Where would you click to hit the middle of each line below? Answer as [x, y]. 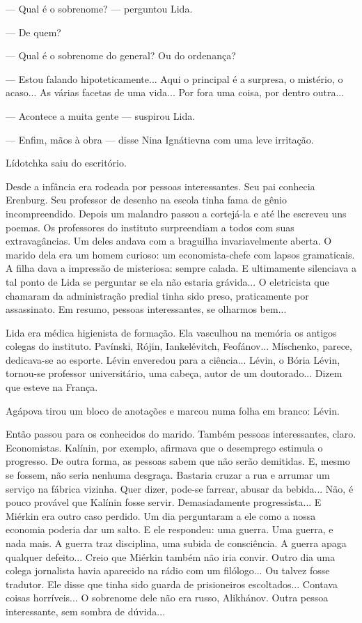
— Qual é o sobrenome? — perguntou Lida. [99, 8]
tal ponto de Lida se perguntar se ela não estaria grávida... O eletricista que [167, 281]
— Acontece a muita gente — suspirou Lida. [101, 115]
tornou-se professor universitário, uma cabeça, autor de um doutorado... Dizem [174, 373]
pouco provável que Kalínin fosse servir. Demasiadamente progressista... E [164, 502]
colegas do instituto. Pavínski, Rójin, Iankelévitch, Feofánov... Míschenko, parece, [179, 346]
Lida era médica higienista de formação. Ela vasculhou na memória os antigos [171, 332]
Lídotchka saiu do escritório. [66, 163]
